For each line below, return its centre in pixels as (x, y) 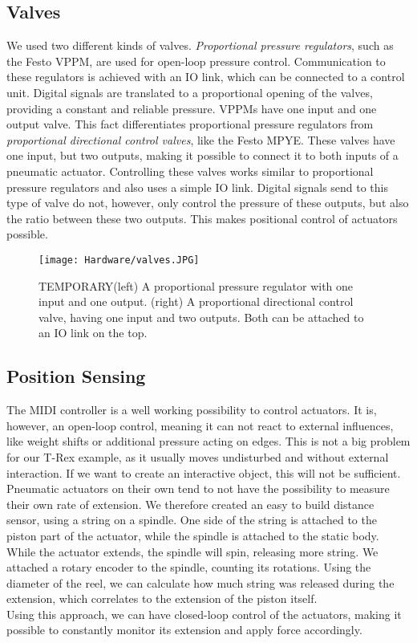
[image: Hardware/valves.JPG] (119, 260)
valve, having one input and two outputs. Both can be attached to (201, 317)
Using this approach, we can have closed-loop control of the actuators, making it (204, 614)
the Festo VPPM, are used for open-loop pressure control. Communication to (196, 61)
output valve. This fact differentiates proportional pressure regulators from (190, 124)
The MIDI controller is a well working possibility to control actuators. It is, (192, 410)
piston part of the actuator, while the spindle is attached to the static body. (193, 535)
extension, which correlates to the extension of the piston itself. (162, 598)
